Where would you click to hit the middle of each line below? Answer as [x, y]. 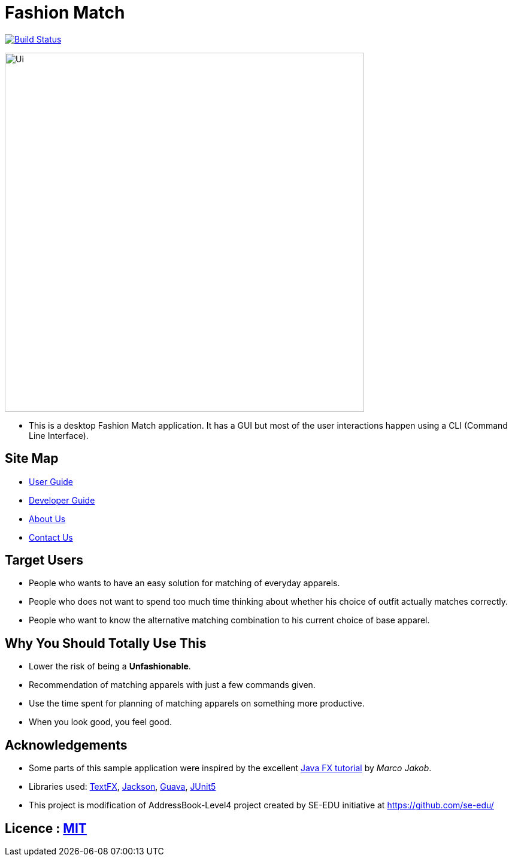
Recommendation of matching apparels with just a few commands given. [172, 685]
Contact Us [51, 537]
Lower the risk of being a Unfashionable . [110, 666]
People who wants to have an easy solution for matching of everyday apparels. [184, 583]
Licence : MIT [46, 828]
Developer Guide [62, 500]
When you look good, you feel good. [100, 722]
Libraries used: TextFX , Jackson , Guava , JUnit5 [122, 787]
